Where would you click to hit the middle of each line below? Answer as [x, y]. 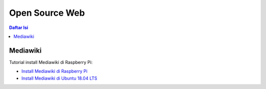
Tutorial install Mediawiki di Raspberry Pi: [51, 62]
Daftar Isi [19, 28]
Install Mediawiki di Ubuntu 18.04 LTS [59, 78]
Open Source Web [47, 13]
